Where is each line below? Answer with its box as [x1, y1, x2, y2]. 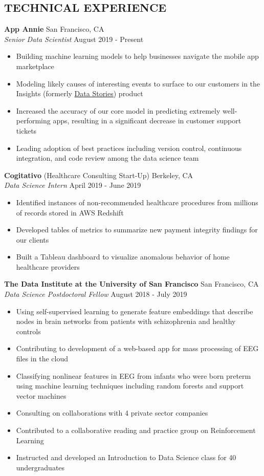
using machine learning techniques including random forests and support [16, 380, 244, 391]
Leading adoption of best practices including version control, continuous [16, 142, 242, 153]
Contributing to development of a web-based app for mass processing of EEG [16, 343, 259, 354]
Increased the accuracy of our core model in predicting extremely [16, 105, 221, 116]
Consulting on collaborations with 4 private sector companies [16, 407, 208, 418]
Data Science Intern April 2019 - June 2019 [4, 180, 141, 190]
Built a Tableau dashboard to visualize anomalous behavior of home [16, 251, 230, 262]
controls [16, 326, 41, 336]
